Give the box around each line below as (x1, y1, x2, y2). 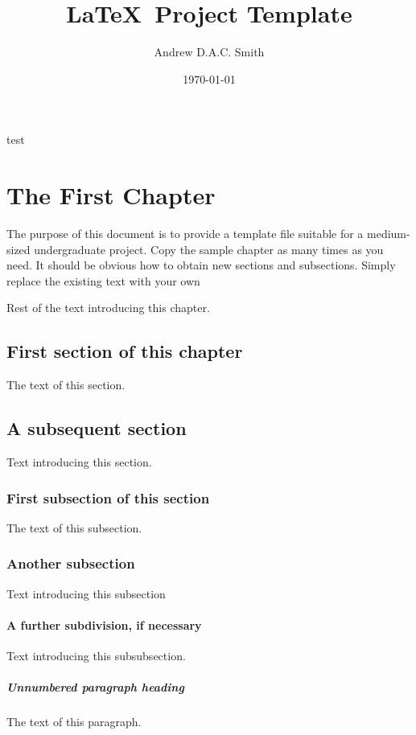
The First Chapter (6, 179, 216, 211)
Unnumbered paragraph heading (6, 679, 184, 696)
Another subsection (6, 553, 135, 573)
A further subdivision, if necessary (6, 616, 202, 633)
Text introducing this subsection (6, 585, 166, 602)
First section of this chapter (6, 339, 243, 363)
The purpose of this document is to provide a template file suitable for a (6, 225, 364, 242)
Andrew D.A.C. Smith (154, 43, 265, 60)
